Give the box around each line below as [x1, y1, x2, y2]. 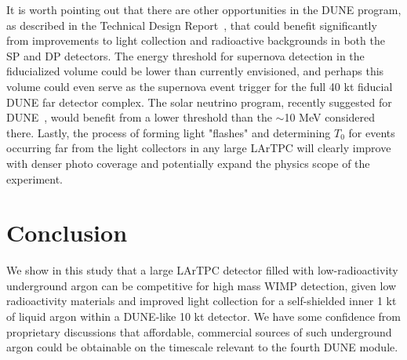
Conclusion [6, 216, 128, 249]
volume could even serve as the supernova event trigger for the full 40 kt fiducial [6, 78, 393, 94]
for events [348, 124, 395, 140]
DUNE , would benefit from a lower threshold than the [6, 109, 272, 125]
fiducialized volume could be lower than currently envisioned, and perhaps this [6, 63, 384, 79]
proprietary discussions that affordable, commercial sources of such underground [6, 323, 392, 340]
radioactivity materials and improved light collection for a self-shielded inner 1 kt [6, 293, 397, 309]
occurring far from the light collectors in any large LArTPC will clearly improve [6, 140, 391, 156]
